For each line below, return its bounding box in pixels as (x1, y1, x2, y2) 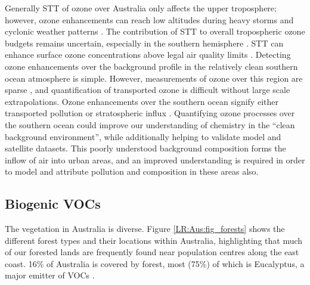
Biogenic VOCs (5, 194, 101, 213)
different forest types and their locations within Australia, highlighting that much (5, 234, 303, 246)
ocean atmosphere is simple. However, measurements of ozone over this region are (5, 72, 303, 84)
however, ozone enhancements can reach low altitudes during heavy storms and (5, 13, 294, 26)
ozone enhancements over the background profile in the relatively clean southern (5, 60, 298, 72)
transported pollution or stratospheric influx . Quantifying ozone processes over (5, 107, 295, 119)
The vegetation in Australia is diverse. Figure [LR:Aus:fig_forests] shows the (5, 222, 285, 235)
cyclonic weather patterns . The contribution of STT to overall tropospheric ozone (5, 25, 305, 38)
